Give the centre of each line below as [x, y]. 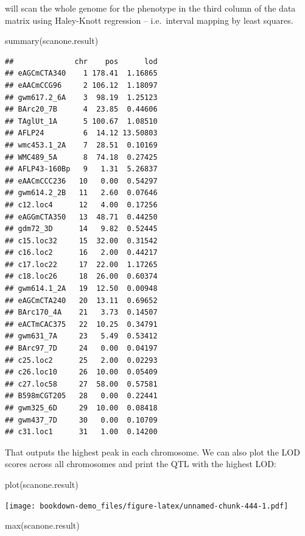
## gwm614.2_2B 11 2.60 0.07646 [81, 193]
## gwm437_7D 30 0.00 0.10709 [81, 420]
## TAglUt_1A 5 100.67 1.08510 [81, 121]
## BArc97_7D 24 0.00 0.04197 [81, 348]
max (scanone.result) [42, 525]
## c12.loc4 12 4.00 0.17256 [81, 205]
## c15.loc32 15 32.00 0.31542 [81, 241]
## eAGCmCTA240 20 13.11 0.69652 [81, 300]
